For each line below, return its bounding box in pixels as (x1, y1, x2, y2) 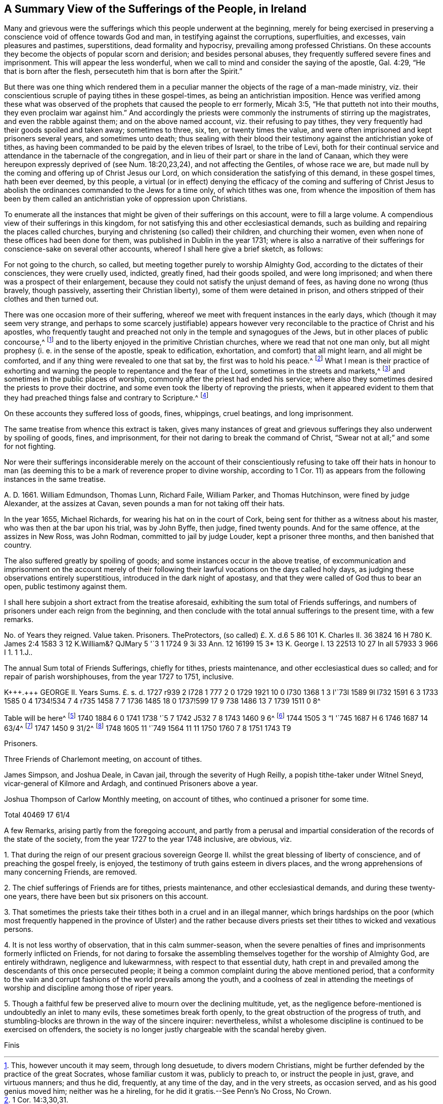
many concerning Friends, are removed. (4, 868, 137, 877)
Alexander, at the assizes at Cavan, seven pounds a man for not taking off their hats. (4, 499, 285, 508)
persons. (4, 925, 33, 934)
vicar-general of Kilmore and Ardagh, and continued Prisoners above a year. (4, 779, 258, 788)
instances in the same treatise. (4, 475, 106, 484)
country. (4, 541, 32, 550)
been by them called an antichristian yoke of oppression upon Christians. (4, 194, 247, 203)
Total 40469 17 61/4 (4, 810, 70, 820)
